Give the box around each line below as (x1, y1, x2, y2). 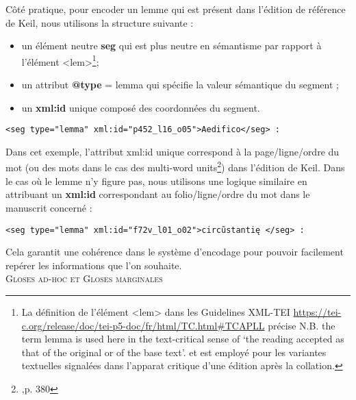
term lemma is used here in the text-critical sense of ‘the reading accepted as (21, 332, 344, 346)
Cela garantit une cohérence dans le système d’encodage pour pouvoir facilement (5, 245, 344, 259)
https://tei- (293, 304, 342, 318)
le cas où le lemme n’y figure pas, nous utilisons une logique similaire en (5, 173, 307, 188)
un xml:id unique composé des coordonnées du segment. (21, 100, 260, 114)
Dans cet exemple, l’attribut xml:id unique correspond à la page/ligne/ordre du (5, 144, 340, 158)
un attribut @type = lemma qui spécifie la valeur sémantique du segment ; (21, 77, 339, 92)
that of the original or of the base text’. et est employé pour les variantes (21, 345, 327, 359)
